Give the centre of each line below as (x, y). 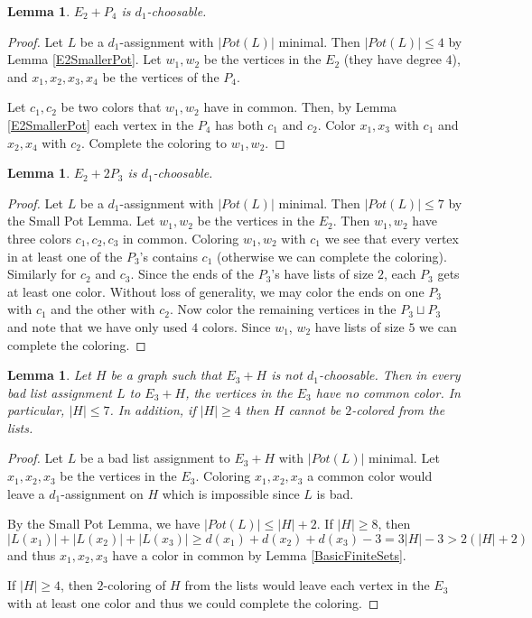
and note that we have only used (98, 326)
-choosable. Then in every (389, 375)
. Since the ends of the (192, 274)
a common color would (370, 476)
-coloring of (135, 585)
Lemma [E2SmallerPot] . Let (84, 59)
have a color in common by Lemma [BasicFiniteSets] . (259, 554)
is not (287, 375)
